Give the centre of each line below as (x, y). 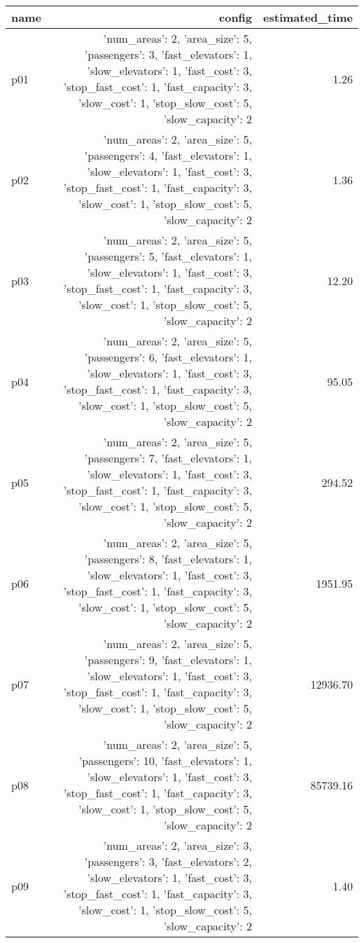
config (236, 17)
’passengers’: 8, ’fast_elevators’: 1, (168, 559)
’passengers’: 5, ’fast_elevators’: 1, (168, 256)
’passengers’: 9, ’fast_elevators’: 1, (168, 660)
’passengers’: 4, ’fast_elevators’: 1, (168, 155)
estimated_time (308, 17)
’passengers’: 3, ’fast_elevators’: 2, (168, 861)
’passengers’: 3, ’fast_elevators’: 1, (168, 54)
